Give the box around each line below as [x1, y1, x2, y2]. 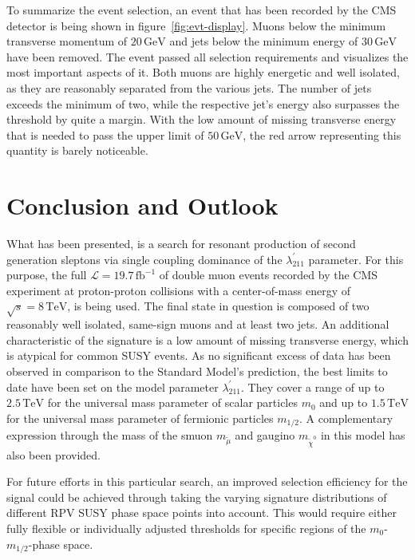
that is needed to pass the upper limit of [6, 126, 204, 143]
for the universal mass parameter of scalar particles [47, 394, 298, 411]
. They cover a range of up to [241, 378, 385, 395]
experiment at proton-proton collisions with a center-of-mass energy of [6, 282, 350, 298]
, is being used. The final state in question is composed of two [67, 298, 370, 314]
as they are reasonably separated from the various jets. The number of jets [6, 79, 372, 96]
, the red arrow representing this [243, 126, 401, 143]
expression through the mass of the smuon [6, 427, 213, 444]
